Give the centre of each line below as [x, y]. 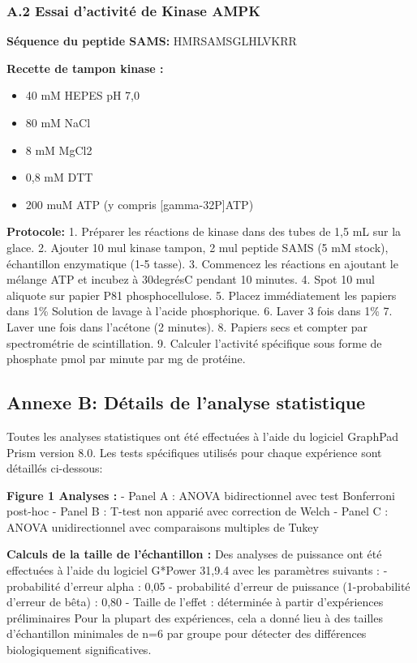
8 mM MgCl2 [59, 150]
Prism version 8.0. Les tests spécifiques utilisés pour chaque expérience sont [194, 452]
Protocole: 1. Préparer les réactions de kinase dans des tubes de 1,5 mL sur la [204, 231]
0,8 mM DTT [59, 177]
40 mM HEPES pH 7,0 [83, 95]
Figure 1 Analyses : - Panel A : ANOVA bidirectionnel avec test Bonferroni [201, 495]
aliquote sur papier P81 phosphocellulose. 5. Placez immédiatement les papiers [202, 295]
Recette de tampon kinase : [85, 68]
